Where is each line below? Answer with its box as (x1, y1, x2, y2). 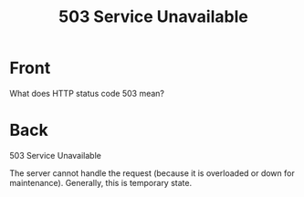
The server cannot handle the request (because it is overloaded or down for (9, 167, 295, 179)
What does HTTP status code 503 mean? (9, 88, 164, 98)
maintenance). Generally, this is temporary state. (9, 177, 193, 188)
